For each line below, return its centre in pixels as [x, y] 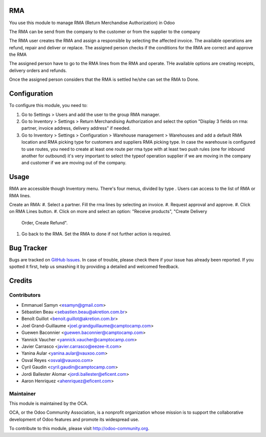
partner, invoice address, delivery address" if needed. [76, 128]
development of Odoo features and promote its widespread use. [74, 419]
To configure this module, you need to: [49, 106]
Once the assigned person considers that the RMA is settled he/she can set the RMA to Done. [104, 79]
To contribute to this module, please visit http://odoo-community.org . [79, 429]
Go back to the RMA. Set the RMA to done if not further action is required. [96, 234]
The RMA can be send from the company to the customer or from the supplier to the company [105, 32]
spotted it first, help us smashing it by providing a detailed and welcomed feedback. [94, 267]
